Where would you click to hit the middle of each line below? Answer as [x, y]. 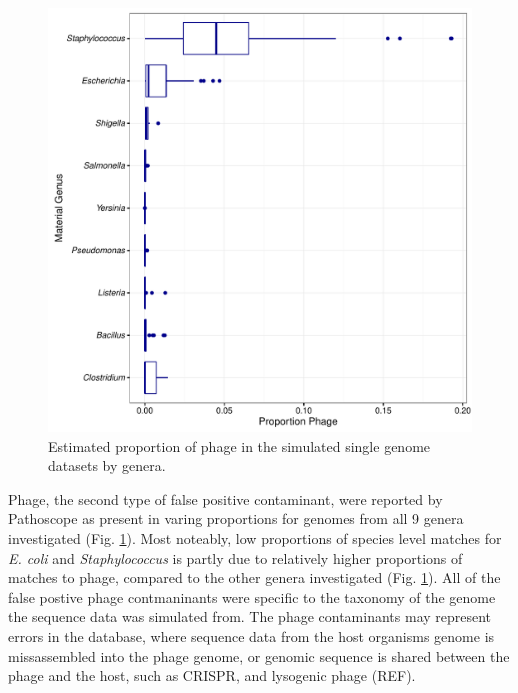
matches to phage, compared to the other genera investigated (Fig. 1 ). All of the [254, 577]
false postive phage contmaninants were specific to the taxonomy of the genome [252, 596]
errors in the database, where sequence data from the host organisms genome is [251, 635]
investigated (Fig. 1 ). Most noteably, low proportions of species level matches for [255, 537]
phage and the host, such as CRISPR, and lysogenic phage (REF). [212, 675]
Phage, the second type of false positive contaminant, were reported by [225, 498]
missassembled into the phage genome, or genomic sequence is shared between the [259, 655]
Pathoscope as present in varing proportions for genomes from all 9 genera [236, 518]
